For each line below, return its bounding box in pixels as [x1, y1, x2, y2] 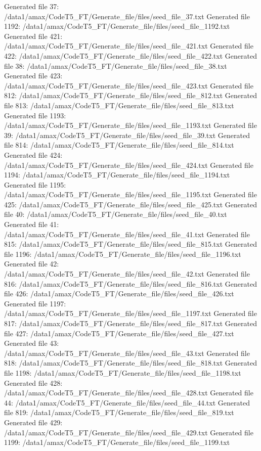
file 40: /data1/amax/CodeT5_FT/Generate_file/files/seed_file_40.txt [4, 209, 227, 219]
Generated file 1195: [4, 179, 66, 190]
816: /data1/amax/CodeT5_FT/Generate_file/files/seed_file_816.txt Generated [4, 278, 257, 289]
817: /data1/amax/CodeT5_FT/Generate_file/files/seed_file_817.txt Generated [4, 318, 257, 328]
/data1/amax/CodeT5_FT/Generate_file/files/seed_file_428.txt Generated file [4, 387, 253, 398]
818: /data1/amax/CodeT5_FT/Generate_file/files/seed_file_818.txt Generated [4, 357, 257, 368]
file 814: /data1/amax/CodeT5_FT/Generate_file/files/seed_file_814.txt [4, 140, 234, 150]
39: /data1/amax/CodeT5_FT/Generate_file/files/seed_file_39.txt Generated [4, 129, 250, 140]
